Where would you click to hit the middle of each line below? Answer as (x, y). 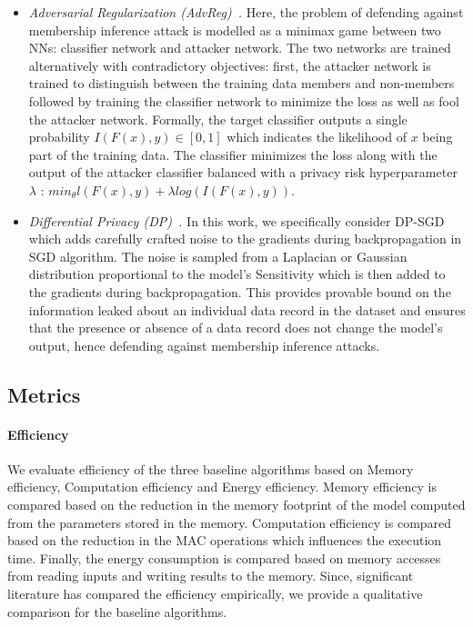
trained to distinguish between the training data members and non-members (242, 83)
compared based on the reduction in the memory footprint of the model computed (236, 505)
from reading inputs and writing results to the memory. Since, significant (211, 576)
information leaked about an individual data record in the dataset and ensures (247, 309)
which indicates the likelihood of (317, 137)
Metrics (44, 394)
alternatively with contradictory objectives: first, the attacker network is (230, 65)
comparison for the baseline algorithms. (117, 611)
